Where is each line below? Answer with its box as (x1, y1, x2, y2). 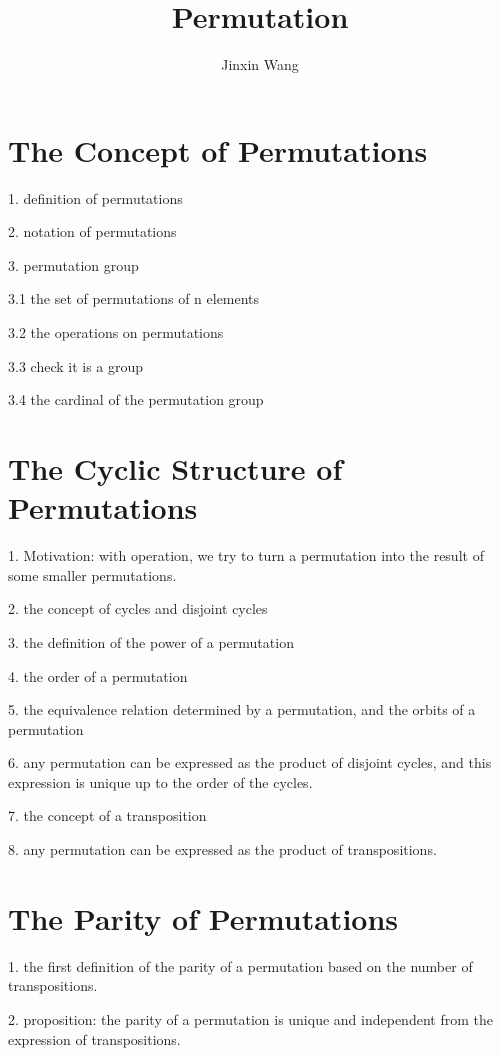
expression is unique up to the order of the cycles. (8, 771, 313, 792)
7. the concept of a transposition (8, 805, 207, 826)
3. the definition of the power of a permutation (8, 631, 294, 652)
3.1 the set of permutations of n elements (8, 288, 260, 309)
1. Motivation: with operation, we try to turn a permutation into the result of (8, 545, 484, 566)
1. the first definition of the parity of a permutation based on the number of (8, 955, 473, 976)
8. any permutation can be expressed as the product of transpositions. (8, 839, 437, 860)
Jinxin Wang (221, 54, 299, 75)
